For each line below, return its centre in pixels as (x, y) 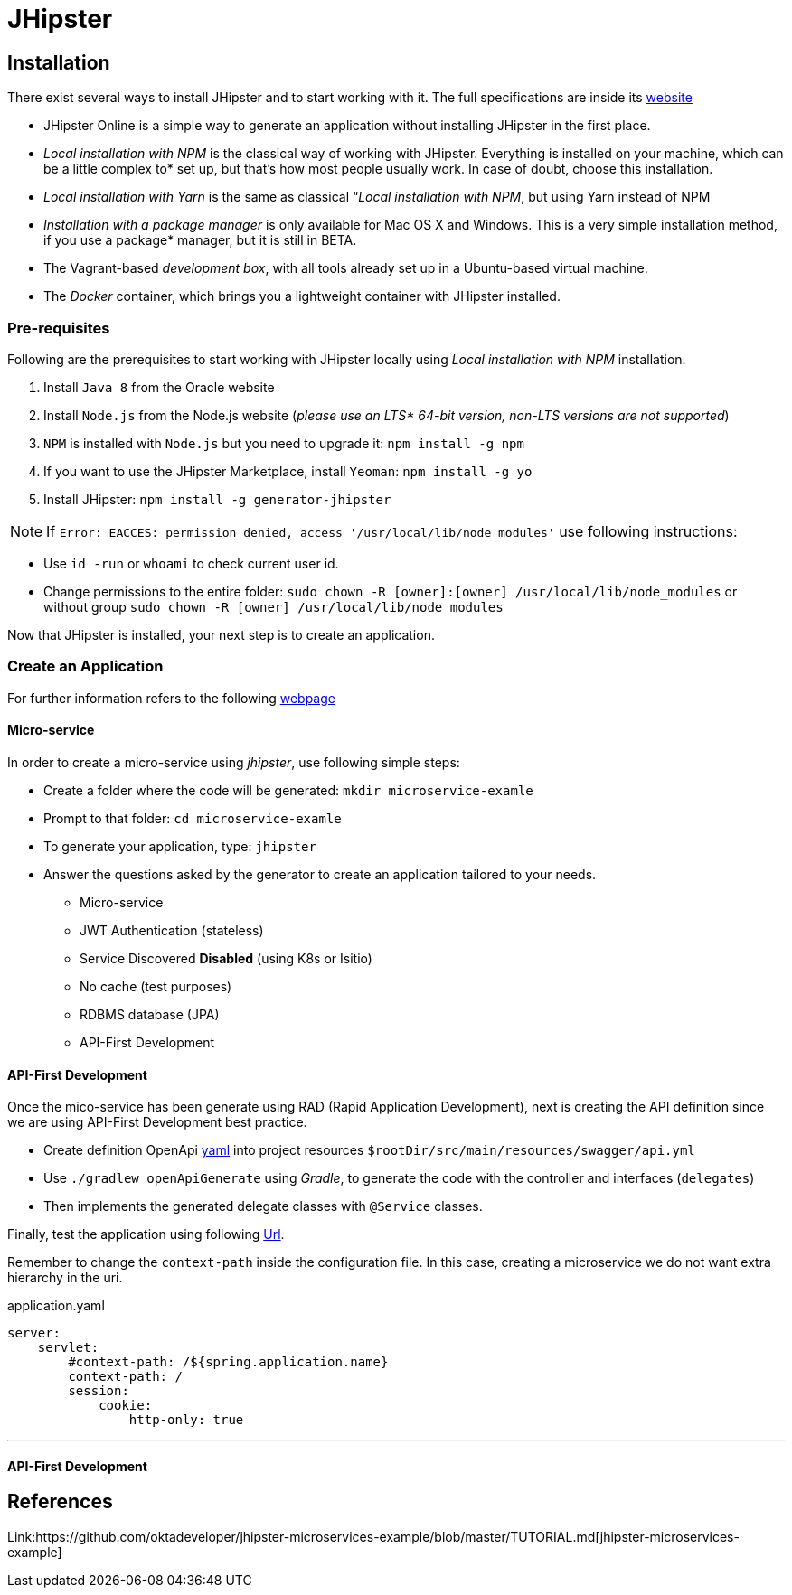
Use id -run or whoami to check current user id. (191, 563)
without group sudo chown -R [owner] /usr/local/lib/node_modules (273, 606)
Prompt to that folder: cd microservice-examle (193, 818)
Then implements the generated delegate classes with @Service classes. (263, 1206)
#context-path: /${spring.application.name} (228, 1362)
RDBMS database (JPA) (150, 1014)
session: (99, 1391)
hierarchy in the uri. (65, 1278)
